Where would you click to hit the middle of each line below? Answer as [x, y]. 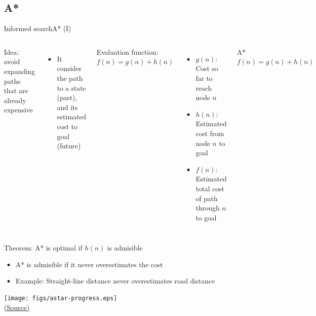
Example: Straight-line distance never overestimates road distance [115, 281]
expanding [20, 71]
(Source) [17, 307]
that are [16, 90]
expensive [19, 110]
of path [207, 198]
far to [204, 78]
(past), [67, 97]
